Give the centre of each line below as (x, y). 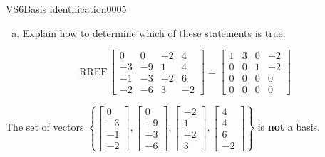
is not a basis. (289, 127)
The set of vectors (45, 127)
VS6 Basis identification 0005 (66, 9)
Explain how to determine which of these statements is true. (154, 32)
